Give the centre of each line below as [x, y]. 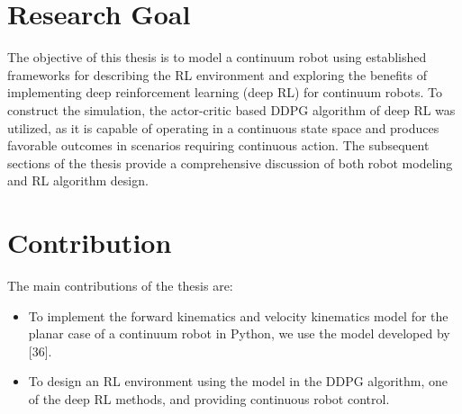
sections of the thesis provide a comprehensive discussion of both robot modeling [230, 162]
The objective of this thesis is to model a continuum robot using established [217, 57]
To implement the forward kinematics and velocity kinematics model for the [238, 315]
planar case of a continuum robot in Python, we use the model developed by [239, 333]
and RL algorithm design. [78, 180]
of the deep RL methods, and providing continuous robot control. [209, 398]
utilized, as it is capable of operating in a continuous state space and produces [223, 127]
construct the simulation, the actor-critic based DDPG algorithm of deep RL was [231, 109]
